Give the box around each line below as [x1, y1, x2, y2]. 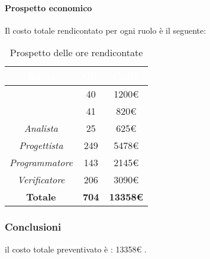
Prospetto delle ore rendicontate [9, 46, 143, 60]
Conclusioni [5, 219, 62, 234]
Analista [24, 121, 59, 135]
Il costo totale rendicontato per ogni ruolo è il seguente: [5, 24, 206, 36]
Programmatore [9, 156, 73, 170]
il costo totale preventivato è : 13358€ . [5, 242, 147, 255]
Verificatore [17, 173, 65, 187]
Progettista [19, 138, 63, 153]
